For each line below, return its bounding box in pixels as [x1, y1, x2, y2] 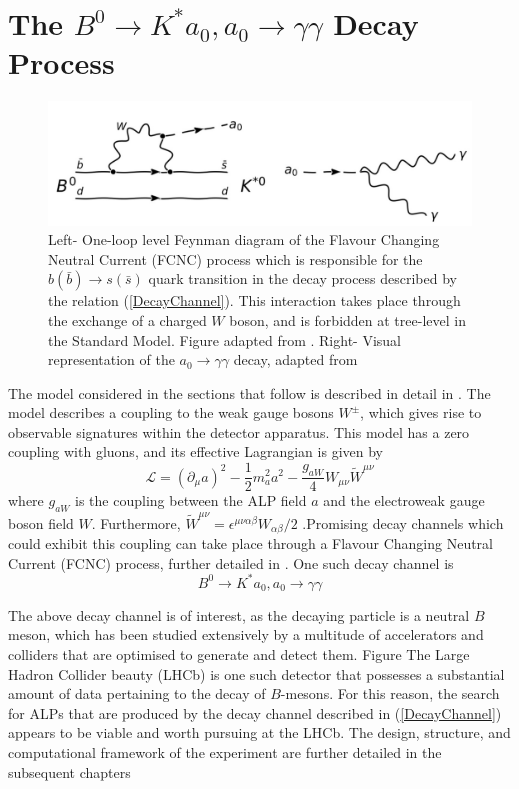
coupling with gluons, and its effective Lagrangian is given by [8, 441, 383, 462]
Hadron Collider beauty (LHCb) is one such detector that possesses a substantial [8, 663, 505, 684]
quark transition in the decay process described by [148, 268, 457, 289]
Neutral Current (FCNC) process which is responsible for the [48, 248, 423, 269]
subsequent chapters [8, 761, 131, 782]
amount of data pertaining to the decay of [8, 683, 266, 704]
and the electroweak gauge [323, 490, 485, 511]
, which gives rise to [360, 402, 482, 423]
